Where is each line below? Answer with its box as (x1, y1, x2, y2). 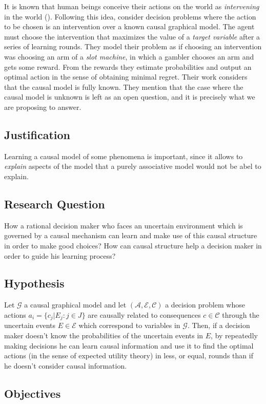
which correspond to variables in (78, 320, 180, 331)
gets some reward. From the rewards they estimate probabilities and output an (4, 61, 252, 72)
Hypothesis (4, 275, 65, 291)
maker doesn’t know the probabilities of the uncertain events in (4, 330, 203, 340)
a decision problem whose (165, 299, 245, 310)
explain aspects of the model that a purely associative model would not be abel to (4, 161, 261, 171)
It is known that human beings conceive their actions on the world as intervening (4, 1, 259, 11)
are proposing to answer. (4, 101, 81, 112)
